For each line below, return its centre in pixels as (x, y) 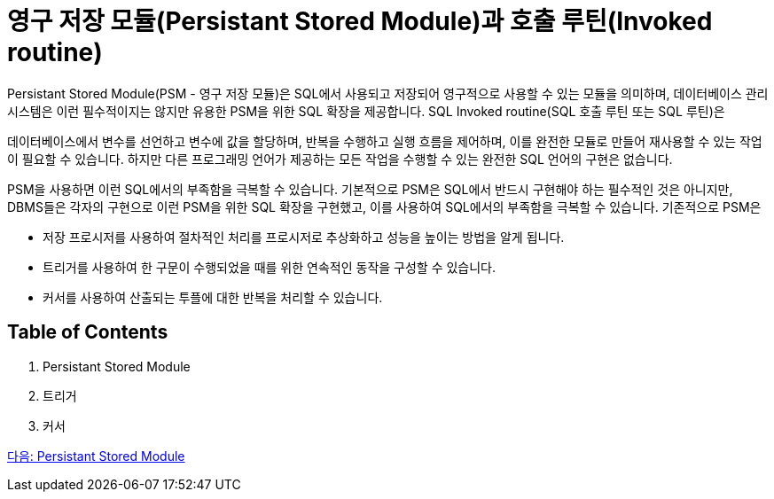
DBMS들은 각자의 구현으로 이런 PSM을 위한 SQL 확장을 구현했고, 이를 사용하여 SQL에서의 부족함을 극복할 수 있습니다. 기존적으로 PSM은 (384, 207)
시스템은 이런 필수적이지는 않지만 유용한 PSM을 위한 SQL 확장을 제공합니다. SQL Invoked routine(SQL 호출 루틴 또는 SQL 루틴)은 (366, 111)
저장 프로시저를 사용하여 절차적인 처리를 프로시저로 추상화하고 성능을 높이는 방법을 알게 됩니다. (304, 237)
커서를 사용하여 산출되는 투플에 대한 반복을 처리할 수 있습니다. (213, 297)
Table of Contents (88, 332)
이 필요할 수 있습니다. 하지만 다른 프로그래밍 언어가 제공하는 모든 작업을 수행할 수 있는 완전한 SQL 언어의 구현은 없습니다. (340, 159)
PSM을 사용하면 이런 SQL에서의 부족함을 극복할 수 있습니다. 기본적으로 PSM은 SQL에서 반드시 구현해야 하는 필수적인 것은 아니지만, (370, 189)
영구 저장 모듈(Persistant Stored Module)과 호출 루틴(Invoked (360, 21)
